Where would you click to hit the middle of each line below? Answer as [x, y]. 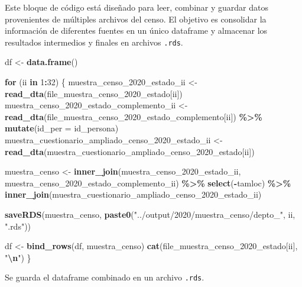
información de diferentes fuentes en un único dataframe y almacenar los [136, 30]
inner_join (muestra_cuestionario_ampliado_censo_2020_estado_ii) [133, 194]
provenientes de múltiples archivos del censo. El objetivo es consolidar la [136, 19]
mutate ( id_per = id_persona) [62, 128]
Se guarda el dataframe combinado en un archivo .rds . [105, 277]
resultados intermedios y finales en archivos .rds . [94, 42]
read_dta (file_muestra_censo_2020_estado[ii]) [94, 93]
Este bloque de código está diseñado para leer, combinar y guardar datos [137, 7]
